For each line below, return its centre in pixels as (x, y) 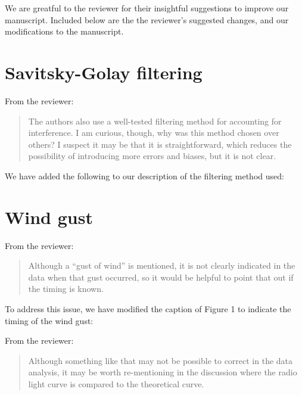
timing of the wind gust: (49, 320)
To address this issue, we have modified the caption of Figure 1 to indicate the (148, 308)
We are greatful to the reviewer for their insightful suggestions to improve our (147, 8)
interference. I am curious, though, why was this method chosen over (154, 133)
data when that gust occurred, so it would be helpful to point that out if (161, 277)
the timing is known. (66, 289)
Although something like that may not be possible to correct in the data (161, 360)
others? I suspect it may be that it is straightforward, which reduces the (160, 144)
